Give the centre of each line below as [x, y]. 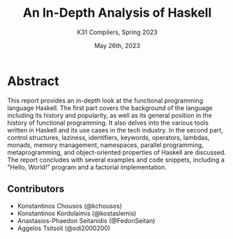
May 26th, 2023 [117, 45]
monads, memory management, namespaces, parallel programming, [105, 145]
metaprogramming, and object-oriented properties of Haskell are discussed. [117, 152]
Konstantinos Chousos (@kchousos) [69, 206]
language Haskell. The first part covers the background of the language [110, 108]
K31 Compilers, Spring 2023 [117, 32]
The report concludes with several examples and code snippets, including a [116, 160]
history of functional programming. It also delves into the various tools [108, 123]
